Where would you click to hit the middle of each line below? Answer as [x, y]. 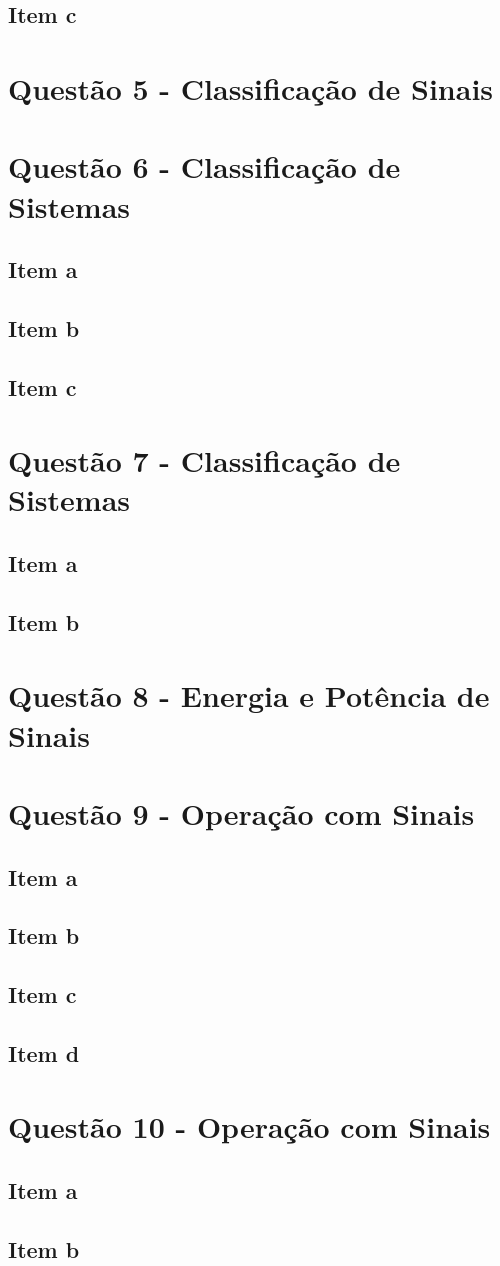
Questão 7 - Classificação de [204, 460]
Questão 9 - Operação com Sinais [241, 812]
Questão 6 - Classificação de [204, 166]
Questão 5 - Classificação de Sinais [251, 87]
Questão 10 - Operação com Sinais [249, 1126]
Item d [44, 1052]
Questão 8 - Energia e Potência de [249, 695]
